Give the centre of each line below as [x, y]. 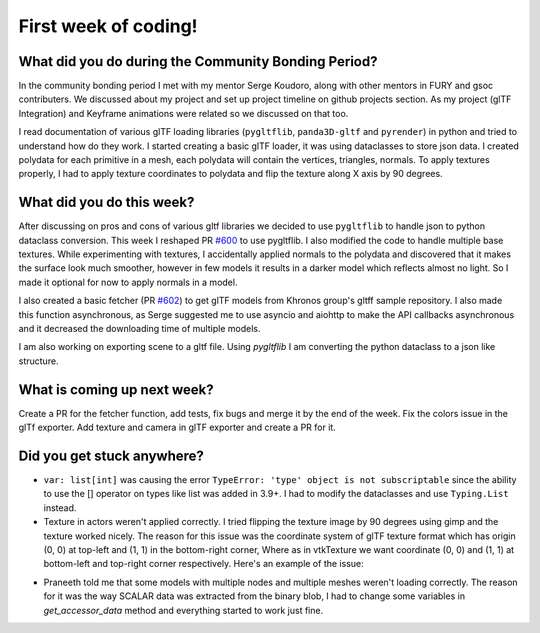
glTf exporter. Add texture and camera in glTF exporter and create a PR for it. [177, 427]
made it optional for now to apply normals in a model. [128, 282]
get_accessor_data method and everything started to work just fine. [183, 610]
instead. [60, 507]
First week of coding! [108, 26]
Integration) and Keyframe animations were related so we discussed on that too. [183, 113]
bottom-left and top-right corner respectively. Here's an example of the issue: [203, 564]
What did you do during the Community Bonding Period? [198, 61]
